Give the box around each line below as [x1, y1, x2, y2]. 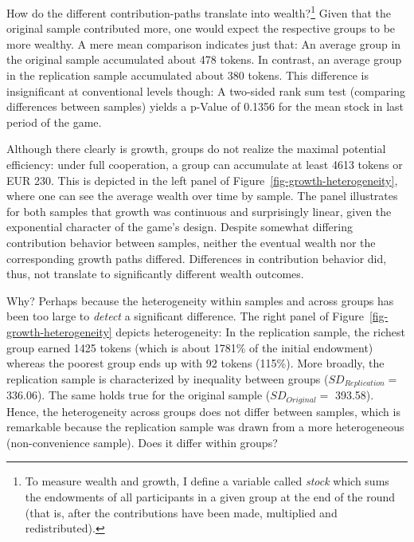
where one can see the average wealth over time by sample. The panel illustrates [6, 187, 398, 204]
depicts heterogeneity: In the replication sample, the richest [115, 323, 405, 340]
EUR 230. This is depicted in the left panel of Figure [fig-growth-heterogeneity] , [6, 171, 398, 188]
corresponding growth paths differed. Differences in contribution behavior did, [6, 249, 387, 266]
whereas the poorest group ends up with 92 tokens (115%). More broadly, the [6, 355, 385, 371]
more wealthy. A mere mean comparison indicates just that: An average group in [6, 35, 401, 52]
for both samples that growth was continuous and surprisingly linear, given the [6, 202, 392, 219]
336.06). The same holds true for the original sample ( [6, 387, 271, 403]
